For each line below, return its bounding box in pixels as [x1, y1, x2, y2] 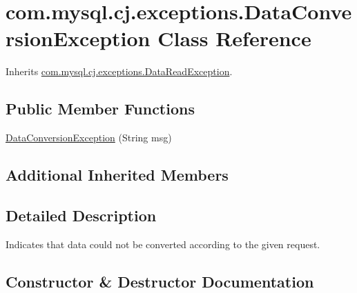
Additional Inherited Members [6, 164, 229, 185]
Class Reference [157, 24, 311, 52]
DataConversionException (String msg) [6, 130, 172, 145]
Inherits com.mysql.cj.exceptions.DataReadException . [6, 64, 233, 79]
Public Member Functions [6, 98, 195, 119]
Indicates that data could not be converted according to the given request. [6, 236, 320, 251]
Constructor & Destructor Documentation [6, 270, 314, 292]
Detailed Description [6, 204, 157, 225]
